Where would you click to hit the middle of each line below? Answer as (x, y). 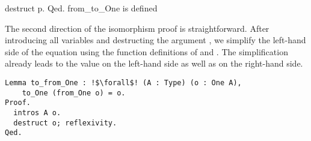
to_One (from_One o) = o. (74, 93)
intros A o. (37, 112)
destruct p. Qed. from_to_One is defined (81, 8)
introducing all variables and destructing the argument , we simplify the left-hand (155, 40)
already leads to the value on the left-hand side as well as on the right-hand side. (154, 63)
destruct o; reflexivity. (65, 123)
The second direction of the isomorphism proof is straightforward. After (137, 28)
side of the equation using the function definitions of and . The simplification (146, 51)
